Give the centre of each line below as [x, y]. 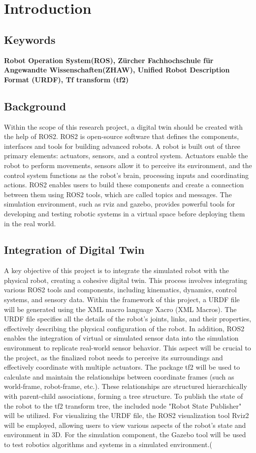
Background [35, 106]
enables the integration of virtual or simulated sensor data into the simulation [121, 338]
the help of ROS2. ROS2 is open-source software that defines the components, [122, 136]
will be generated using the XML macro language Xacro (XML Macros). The [120, 309]
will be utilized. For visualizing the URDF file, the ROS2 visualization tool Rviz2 [127, 415]
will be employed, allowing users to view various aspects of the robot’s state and [125, 425]
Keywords [30, 39]
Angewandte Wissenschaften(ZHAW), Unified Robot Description [117, 70]
